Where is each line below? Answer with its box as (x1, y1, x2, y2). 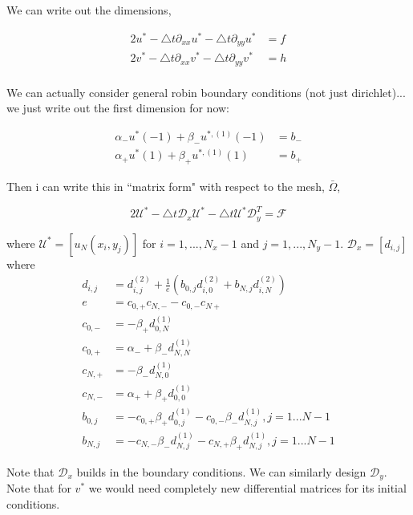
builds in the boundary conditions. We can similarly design (76, 463, 366, 480)
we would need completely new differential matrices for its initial (88, 480, 407, 497)
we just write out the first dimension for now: (6, 99, 230, 116)
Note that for (6, 480, 71, 497)
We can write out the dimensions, (6, 2, 172, 18)
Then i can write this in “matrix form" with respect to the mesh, (6, 177, 325, 194)
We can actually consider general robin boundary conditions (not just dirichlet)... (6, 83, 406, 100)
